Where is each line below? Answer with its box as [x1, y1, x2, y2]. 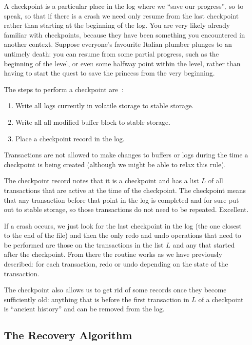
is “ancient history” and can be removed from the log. [4, 304, 165, 314]
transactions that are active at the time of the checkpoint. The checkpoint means [4, 185, 246, 195]
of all [208, 175, 223, 186]
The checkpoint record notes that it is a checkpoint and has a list [4, 175, 199, 186]
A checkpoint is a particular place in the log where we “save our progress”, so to [4, 1, 244, 11]
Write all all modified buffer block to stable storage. [15, 116, 171, 127]
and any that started [173, 239, 235, 249]
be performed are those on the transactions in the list [4, 239, 164, 249]
